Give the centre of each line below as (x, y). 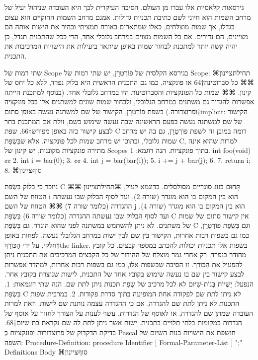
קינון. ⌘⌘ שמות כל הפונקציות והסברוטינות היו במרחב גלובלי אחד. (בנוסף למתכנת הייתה (128, 92)
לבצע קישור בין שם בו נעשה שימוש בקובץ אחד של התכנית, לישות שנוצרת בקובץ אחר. (125, 274)
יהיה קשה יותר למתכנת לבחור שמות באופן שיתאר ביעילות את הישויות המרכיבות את (121, 46)
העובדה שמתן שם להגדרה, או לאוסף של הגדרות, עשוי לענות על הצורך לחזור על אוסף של (129, 313)
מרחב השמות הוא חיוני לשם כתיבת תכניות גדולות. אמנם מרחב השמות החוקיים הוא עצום (128, 17)
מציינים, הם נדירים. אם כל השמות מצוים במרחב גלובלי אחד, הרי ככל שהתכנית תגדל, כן (127, 36)
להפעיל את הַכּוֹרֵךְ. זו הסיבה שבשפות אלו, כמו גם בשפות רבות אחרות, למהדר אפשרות (124, 264)
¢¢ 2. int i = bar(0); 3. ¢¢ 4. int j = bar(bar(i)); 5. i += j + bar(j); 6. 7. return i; (128, 160)
